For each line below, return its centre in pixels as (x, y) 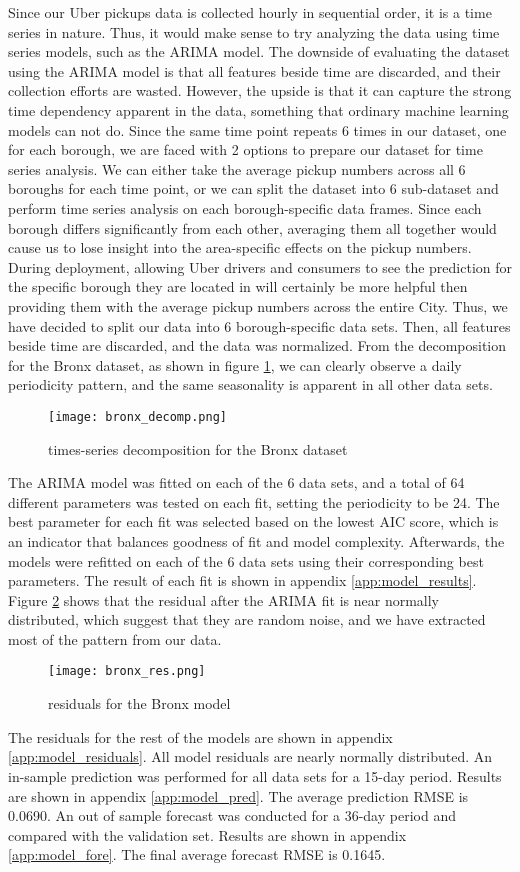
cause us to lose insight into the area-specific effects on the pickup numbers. (240, 247)
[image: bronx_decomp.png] (137, 416)
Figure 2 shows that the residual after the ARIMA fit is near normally (224, 599)
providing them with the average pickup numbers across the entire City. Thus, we (258, 305)
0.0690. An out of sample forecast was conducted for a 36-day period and (232, 815)
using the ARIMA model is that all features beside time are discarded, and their (254, 70)
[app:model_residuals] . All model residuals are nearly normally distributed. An (250, 756)
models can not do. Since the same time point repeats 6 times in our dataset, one (257, 129)
